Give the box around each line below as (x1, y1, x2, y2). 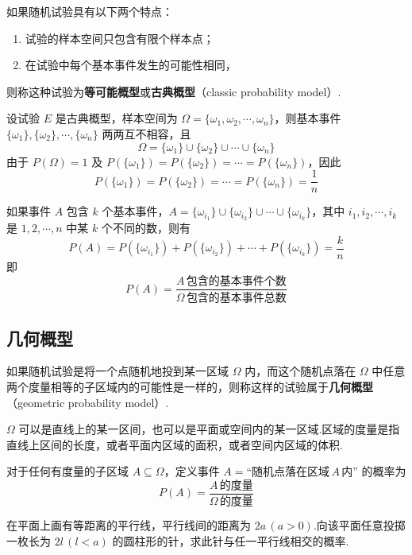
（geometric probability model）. (6, 394, 169, 410)
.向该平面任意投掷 (313, 516, 406, 533)
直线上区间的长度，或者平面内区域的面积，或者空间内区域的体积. (6, 436, 343, 452)
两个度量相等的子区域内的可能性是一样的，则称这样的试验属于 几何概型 (6, 378, 373, 395)
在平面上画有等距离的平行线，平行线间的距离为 (6, 516, 251, 533)
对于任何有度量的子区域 (6, 463, 129, 479)
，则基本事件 (274, 110, 341, 126)
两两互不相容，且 (102, 125, 191, 142)
